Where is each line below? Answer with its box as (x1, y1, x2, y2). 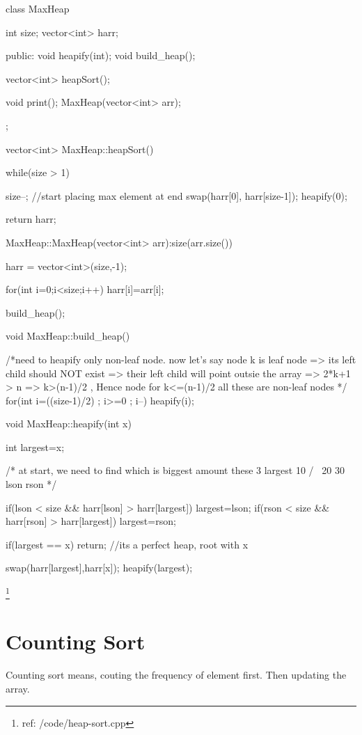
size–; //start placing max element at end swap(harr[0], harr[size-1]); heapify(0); (6, 188, 347, 203)
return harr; (6, 212, 56, 226)
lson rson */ (6, 477, 57, 491)
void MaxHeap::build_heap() (6, 329, 130, 343)
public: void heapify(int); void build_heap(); (6, 48, 196, 63)
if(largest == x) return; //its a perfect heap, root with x (6, 537, 249, 551)
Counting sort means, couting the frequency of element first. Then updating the (6, 667, 347, 682)
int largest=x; (6, 439, 65, 454)
